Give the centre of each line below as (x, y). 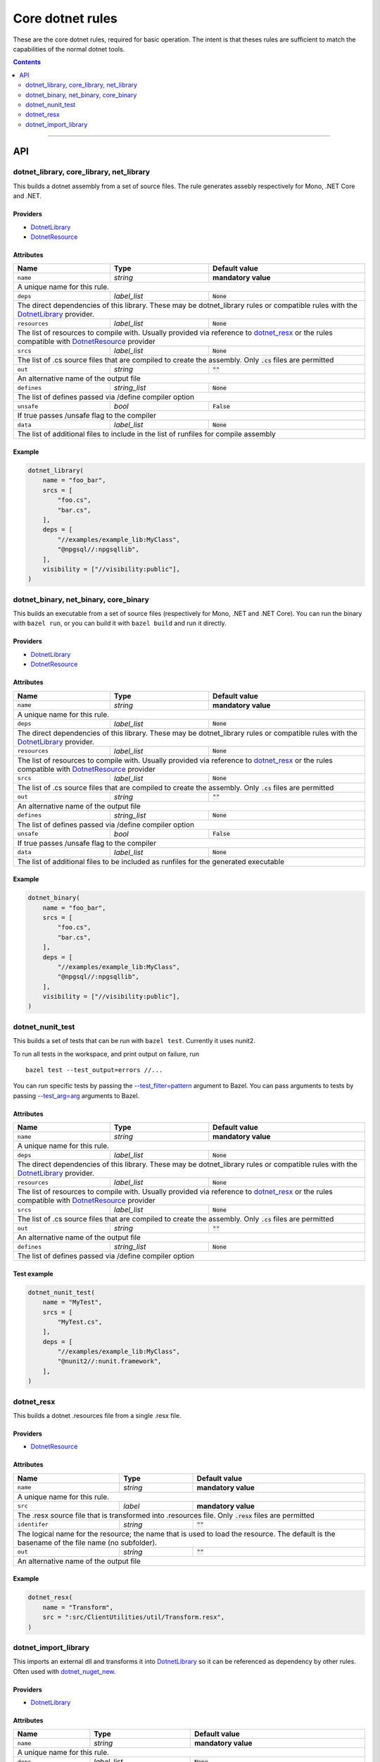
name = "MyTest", (72, 1302)
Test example (33, 1274)
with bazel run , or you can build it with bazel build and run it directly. (120, 623)
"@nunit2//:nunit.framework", (109, 1361)
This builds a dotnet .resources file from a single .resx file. (97, 1416)
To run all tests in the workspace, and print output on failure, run (106, 1054)
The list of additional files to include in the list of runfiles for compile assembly (146, 434)
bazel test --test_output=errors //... (94, 1070)
